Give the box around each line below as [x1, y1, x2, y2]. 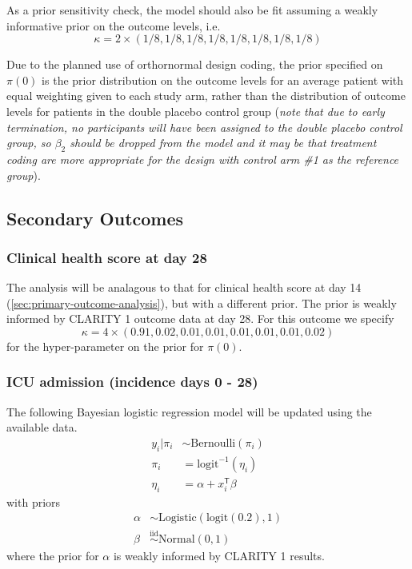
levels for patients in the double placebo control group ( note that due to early [6, 102, 385, 119]
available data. [6, 419, 78, 436]
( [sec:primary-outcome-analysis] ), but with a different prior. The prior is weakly [6, 294, 397, 311]
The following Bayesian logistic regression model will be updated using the [6, 403, 372, 420]
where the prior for [6, 547, 99, 563]
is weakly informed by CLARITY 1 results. [113, 547, 325, 563]
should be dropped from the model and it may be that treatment [70, 134, 377, 151]
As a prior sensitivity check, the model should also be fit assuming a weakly [6, 2, 378, 18]
